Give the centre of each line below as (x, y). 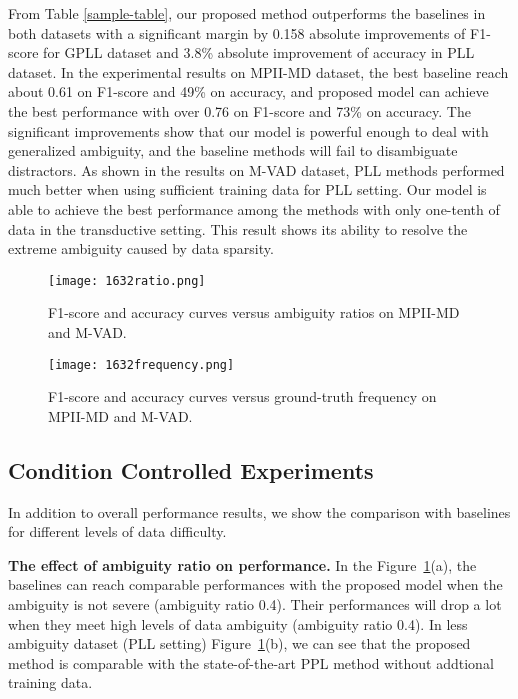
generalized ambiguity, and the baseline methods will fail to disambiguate (233, 150)
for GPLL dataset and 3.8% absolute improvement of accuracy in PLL (259, 52)
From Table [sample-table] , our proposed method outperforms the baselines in (247, 13)
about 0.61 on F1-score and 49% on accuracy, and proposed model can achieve (248, 91)
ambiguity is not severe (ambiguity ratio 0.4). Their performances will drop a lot (255, 603)
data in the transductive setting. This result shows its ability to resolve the (238, 228)
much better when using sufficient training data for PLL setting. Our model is (247, 189)
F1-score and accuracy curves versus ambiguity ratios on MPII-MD (254, 312)
